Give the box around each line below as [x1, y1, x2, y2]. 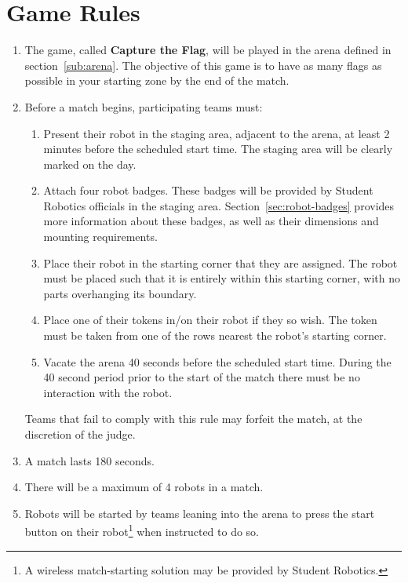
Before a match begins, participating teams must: [24, 98, 263, 115]
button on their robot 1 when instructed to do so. [24, 521, 260, 540]
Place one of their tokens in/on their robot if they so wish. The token [43, 312, 377, 328]
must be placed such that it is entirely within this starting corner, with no [43, 270, 400, 286]
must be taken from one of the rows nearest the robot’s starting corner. [43, 327, 387, 344]
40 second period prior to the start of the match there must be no [43, 369, 360, 385]
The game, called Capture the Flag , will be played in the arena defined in [24, 42, 392, 58]
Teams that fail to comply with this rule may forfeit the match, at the [24, 410, 362, 427]
